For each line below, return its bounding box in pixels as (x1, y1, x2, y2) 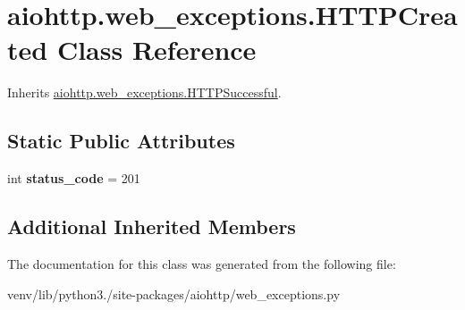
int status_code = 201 (7, 169, 140, 188)
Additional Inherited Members (7, 213, 296, 240)
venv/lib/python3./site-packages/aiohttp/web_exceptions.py (7, 284, 341, 303)
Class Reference (56, 31, 257, 68)
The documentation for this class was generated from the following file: (7, 254, 396, 272)
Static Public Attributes (7, 127, 235, 155)
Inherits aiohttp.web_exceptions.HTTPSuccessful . (7, 83, 282, 102)
